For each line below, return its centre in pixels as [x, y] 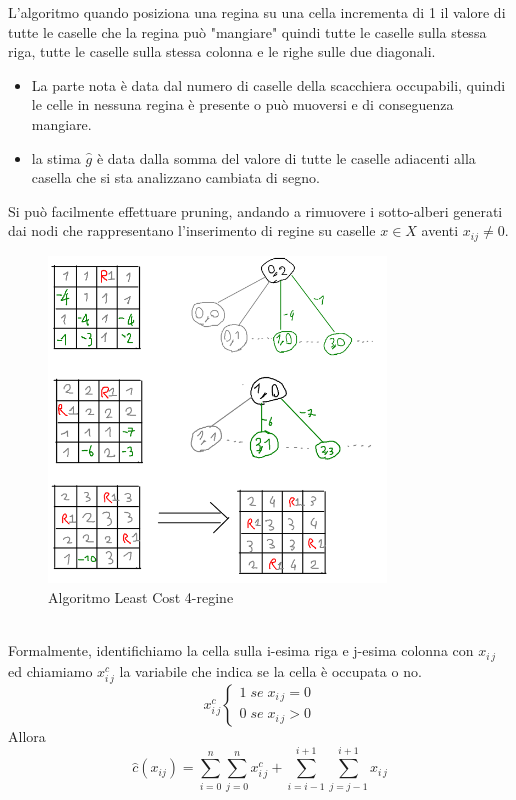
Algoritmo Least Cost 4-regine [141, 597]
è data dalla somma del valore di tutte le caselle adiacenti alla [286, 157]
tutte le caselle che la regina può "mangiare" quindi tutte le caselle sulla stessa [247, 31]
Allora [27, 735]
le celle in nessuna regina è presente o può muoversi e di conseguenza [242, 104]
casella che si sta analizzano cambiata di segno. [175, 177]
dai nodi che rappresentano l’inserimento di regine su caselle [192, 230]
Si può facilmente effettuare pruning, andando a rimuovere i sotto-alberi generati [255, 210]
